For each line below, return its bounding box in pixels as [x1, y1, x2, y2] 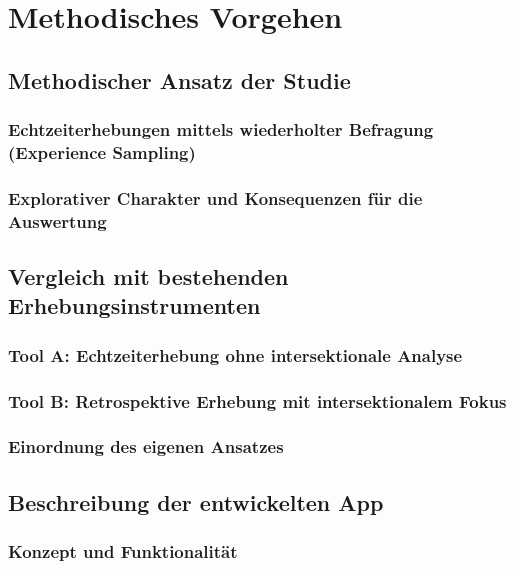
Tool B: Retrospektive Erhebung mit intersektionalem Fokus [8, 388, 507, 413]
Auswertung [8, 208, 107, 233]
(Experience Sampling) [8, 140, 196, 164]
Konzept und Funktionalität [8, 539, 238, 564]
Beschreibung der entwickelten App [8, 486, 384, 517]
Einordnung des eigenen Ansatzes [8, 434, 284, 459]
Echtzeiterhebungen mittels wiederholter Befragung [8, 117, 434, 142]
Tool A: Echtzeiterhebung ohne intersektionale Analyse [8, 342, 463, 367]
